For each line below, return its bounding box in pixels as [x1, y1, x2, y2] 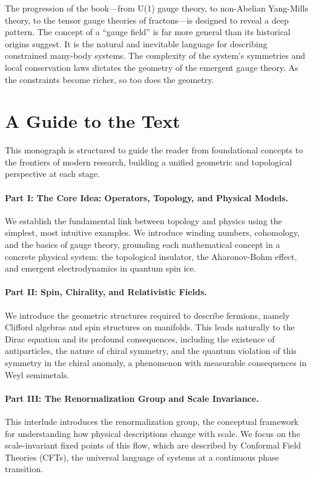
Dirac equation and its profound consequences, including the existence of [5, 332, 275, 345]
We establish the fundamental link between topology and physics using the [5, 214, 282, 227]
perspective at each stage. [5, 167, 100, 180]
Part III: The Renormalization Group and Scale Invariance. [5, 392, 259, 404]
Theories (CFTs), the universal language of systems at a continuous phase [5, 450, 279, 463]
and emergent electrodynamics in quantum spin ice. [5, 262, 196, 275]
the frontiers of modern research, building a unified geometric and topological [5, 155, 292, 168]
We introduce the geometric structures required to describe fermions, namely [5, 309, 290, 321]
